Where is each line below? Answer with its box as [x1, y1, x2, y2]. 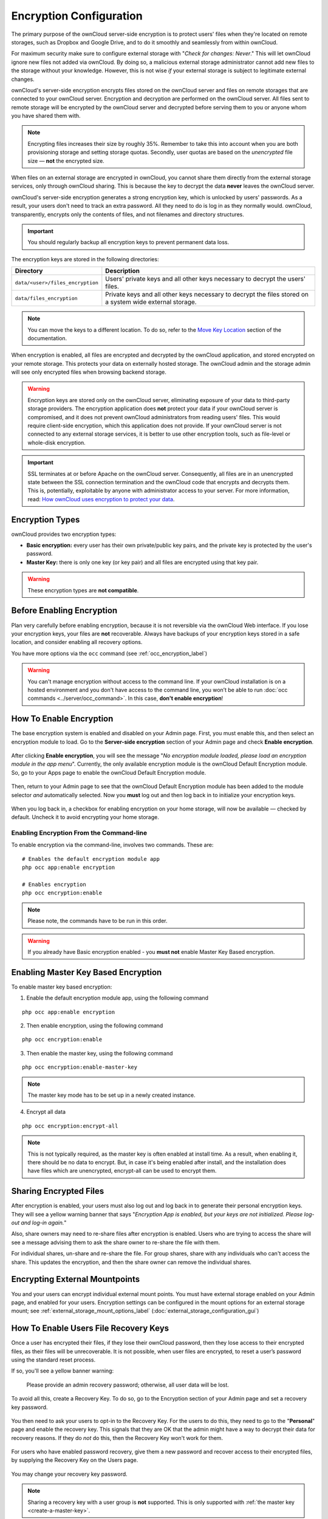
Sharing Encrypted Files [11, 1186, 104, 1196]
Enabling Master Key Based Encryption [11, 967, 162, 978]
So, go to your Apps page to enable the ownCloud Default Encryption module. [11, 769, 207, 776]
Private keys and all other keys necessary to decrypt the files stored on [105, 290, 309, 299]
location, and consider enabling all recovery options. [11, 639, 143, 646]
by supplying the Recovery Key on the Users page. [11, 1456, 138, 1464]
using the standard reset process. [11, 1356, 96, 1363]
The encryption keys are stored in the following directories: [11, 255, 159, 262]
